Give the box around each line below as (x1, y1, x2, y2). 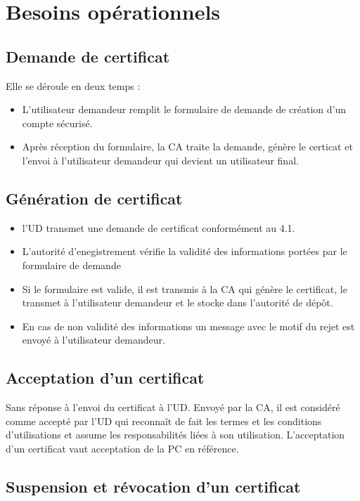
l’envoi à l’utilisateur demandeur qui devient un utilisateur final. (22, 152, 299, 167)
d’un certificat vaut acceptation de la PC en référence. (6, 441, 239, 455)
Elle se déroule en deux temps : (6, 78, 141, 93)
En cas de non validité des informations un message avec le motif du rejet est (22, 318, 355, 333)
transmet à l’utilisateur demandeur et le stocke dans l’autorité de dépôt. (22, 295, 333, 310)
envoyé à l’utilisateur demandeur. (22, 332, 165, 347)
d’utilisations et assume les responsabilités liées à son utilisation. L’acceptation (6, 427, 345, 442)
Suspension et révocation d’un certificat (6, 475, 301, 497)
